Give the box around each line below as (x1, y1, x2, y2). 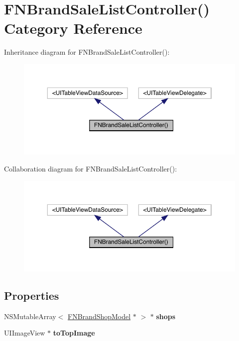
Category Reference (4, 18, 142, 38)
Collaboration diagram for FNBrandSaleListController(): (4, 163, 177, 173)
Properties (4, 287, 59, 303)
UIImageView (4, 328, 45, 338)
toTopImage (53, 328, 95, 338)
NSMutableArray (4, 311, 56, 321)
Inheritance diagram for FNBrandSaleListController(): (4, 47, 170, 57)
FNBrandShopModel (68, 311, 131, 321)
